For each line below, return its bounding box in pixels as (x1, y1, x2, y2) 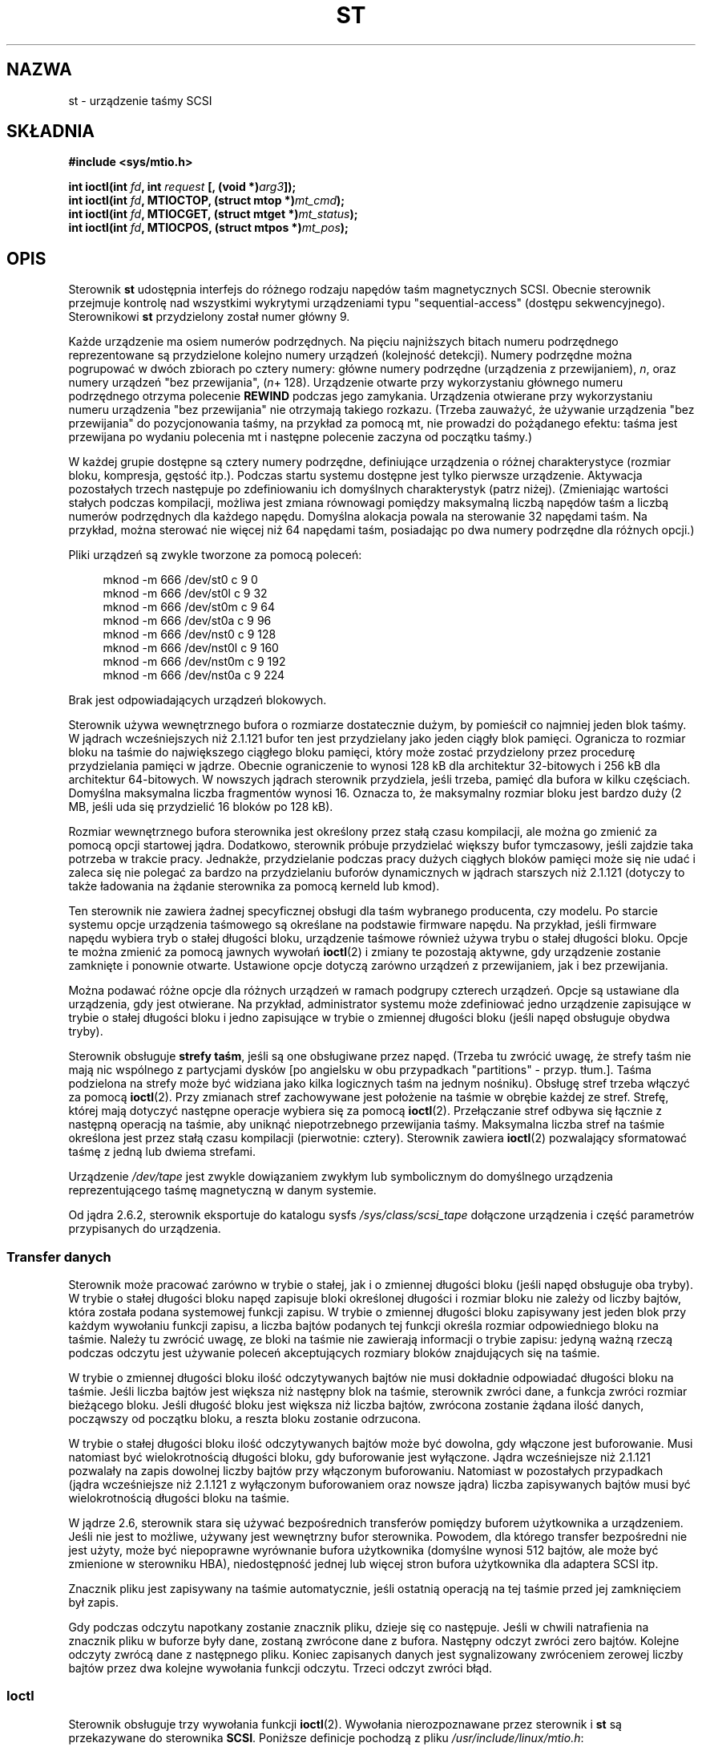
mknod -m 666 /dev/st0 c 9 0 (103, 573, 258, 587)
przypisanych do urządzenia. (68, 1222, 221, 1236)
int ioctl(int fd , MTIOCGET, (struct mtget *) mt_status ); (68, 207, 358, 221)
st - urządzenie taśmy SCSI (68, 93, 212, 107)
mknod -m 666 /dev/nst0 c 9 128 (103, 627, 276, 642)
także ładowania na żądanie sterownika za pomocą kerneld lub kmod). (68, 879, 440, 894)
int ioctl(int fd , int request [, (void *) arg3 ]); (68, 180, 297, 194)
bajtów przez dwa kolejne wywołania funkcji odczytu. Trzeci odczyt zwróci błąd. (68, 1661, 493, 1676)
